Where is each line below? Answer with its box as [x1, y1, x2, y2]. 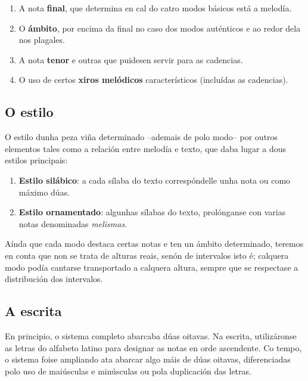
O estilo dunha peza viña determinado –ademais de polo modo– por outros [5, 131, 278, 143]
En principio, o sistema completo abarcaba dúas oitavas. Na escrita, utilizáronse [5, 329, 297, 342]
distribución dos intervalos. [5, 272, 103, 285]
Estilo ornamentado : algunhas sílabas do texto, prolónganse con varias [18, 206, 286, 218]
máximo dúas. [18, 185, 70, 198]
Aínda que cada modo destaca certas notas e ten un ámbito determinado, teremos [5, 237, 304, 250]
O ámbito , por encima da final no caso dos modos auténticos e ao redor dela [18, 21, 301, 34]
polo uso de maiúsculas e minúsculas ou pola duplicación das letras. [5, 364, 251, 377]
